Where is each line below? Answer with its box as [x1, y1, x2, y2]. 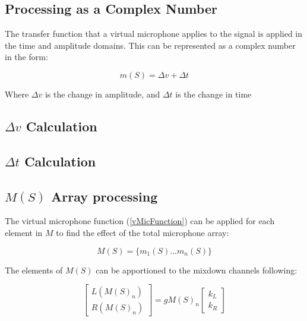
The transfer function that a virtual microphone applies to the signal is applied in [5, 27, 303, 40]
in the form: [5, 51, 48, 63]
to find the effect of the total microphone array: [56, 226, 229, 238]
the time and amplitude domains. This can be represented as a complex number [5, 39, 296, 51]
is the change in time [175, 87, 252, 100]
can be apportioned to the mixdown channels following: [96, 263, 297, 276]
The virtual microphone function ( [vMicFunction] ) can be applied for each [5, 215, 275, 227]
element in [5, 226, 43, 238]
